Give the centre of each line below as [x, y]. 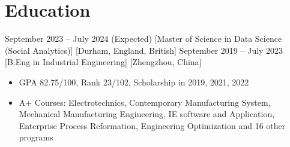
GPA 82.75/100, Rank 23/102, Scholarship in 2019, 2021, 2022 [134, 82]
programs [36, 137]
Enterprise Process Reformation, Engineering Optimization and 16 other [152, 125]
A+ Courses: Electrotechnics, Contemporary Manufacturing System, [145, 102]
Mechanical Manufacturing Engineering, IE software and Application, [147, 114]
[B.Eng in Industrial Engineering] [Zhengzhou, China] [103, 62]
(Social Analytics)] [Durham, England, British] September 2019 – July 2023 [144, 50]
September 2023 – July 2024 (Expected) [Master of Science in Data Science [143, 39]
